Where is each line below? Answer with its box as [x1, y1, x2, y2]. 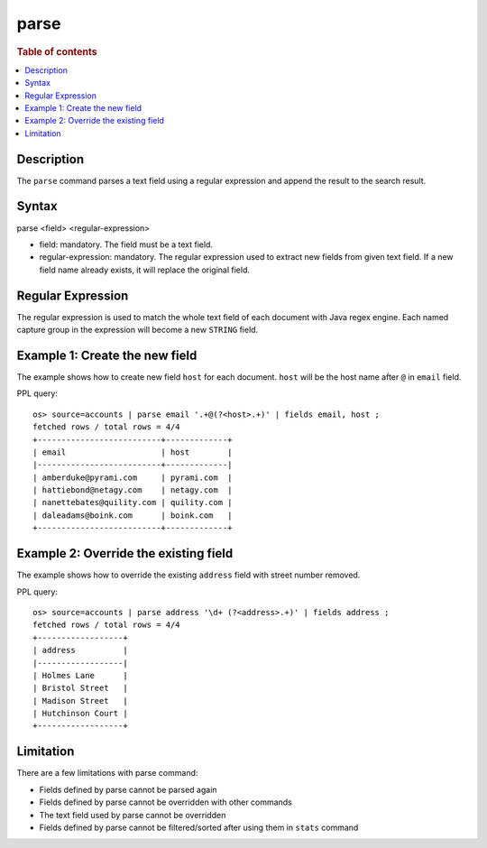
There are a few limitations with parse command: [16, 768, 198, 779]
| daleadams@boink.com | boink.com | [32, 510, 234, 521]
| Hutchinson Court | [32, 708, 128, 719]
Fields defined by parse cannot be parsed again [39, 784, 217, 795]
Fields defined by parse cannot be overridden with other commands [39, 797, 292, 807]
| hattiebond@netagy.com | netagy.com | [32, 485, 234, 495]
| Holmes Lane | [32, 670, 128, 680]
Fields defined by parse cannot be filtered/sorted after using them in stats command [39, 822, 359, 833]
